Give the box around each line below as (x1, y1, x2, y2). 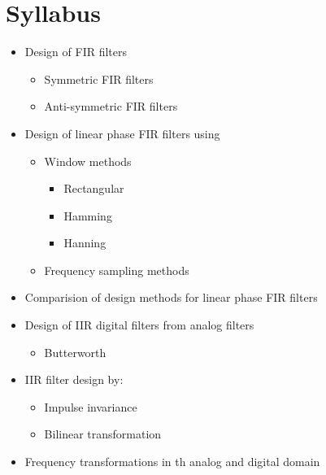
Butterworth (44, 343, 106, 360)
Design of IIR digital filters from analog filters (24, 316, 254, 333)
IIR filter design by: (24, 371, 124, 388)
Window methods (44, 152, 132, 169)
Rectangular (63, 180, 124, 197)
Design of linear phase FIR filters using (24, 124, 220, 142)
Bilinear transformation (44, 425, 162, 442)
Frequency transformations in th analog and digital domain (24, 453, 320, 470)
